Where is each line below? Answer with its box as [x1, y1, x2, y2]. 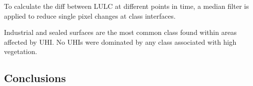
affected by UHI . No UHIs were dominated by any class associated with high [4, 36, 237, 47]
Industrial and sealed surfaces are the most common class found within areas [4, 27, 237, 37]
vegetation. [4, 46, 37, 57]
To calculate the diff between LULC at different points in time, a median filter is [4, 1, 249, 11]
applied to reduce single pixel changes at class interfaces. [4, 10, 176, 21]
